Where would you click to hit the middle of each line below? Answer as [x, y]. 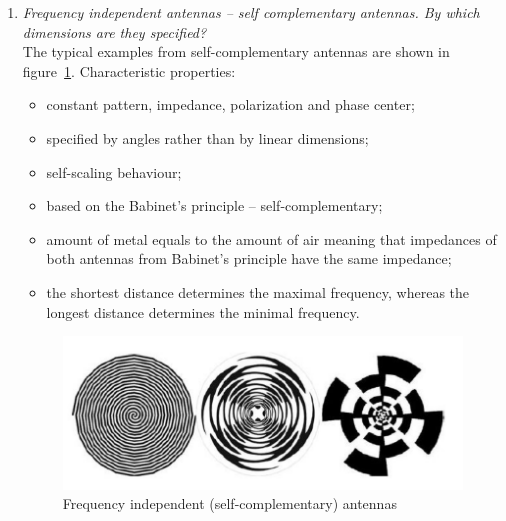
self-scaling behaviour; [114, 171]
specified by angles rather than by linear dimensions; [207, 137]
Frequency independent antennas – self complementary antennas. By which [251, 12]
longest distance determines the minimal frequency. [203, 311]
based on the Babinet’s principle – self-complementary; [214, 205]
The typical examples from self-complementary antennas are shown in [236, 51]
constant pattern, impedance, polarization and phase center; [230, 104]
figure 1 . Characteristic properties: [129, 70]
